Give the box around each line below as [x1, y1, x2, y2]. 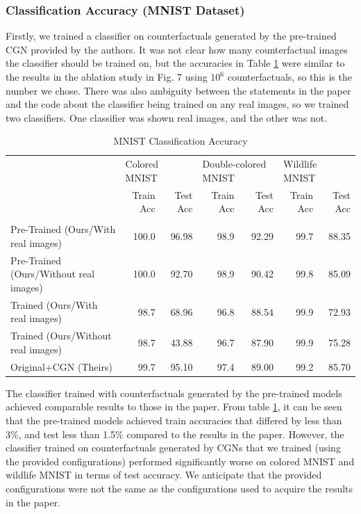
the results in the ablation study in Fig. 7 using [6, 70, 208, 83]
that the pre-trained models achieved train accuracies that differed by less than [6, 412, 342, 427]
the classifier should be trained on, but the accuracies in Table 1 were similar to [6, 56, 345, 70]
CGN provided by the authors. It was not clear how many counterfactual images [6, 42, 348, 56]
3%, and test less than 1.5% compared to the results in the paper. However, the [6, 426, 344, 441]
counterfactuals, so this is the [227, 70, 352, 83]
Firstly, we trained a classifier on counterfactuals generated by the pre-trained [6, 29, 337, 43]
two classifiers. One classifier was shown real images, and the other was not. [6, 110, 328, 125]
